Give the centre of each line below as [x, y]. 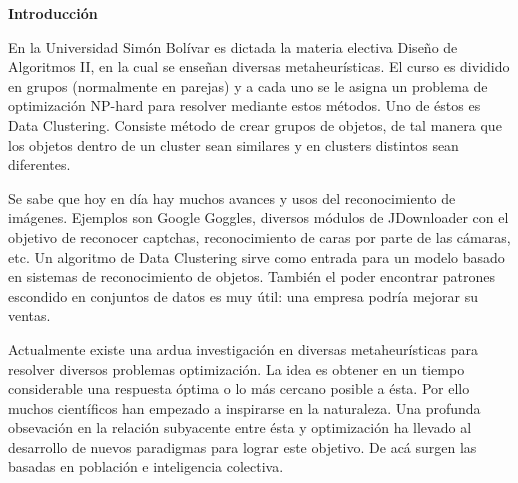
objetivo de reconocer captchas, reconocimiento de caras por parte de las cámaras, [259, 236]
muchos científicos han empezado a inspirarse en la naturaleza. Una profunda [244, 407]
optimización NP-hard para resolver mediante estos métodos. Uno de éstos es [244, 105]
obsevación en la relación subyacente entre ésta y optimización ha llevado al [240, 427]
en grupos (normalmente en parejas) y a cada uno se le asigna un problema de [248, 85]
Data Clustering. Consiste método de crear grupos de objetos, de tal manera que [255, 124]
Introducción [53, 13]
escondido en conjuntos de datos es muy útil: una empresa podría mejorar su [243, 295]
